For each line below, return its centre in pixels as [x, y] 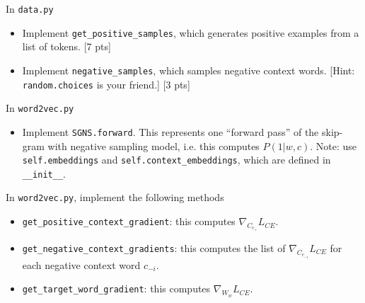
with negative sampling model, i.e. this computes [153, 145]
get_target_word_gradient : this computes [116, 288]
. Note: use [334, 145]
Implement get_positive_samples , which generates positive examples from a [191, 32]
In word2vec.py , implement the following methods [115, 197]
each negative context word [81, 264]
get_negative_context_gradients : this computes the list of [154, 248]
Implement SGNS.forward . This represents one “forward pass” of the [170, 131]
